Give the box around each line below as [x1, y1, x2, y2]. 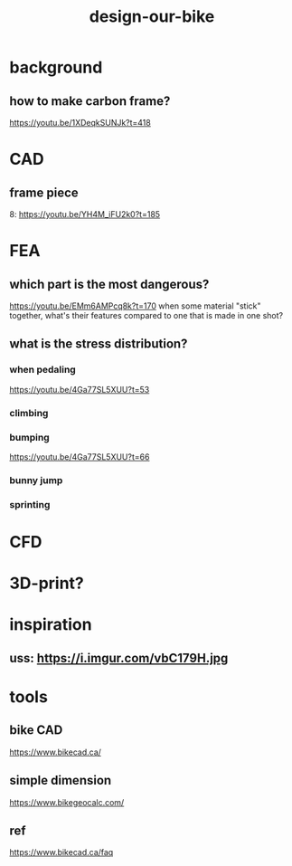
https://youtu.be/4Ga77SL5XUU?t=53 [9, 384, 150, 395]
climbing [9, 406, 49, 419]
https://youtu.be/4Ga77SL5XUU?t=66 [9, 451, 150, 462]
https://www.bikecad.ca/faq [9, 847, 114, 858]
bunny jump [9, 473, 63, 486]
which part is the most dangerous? [9, 276, 210, 291]
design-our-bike [89, 6, 215, 27]
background [9, 57, 103, 78]
